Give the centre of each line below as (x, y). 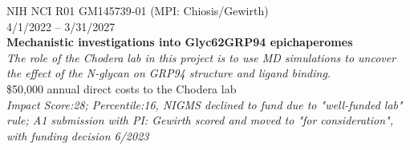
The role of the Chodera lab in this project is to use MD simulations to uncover (201, 57)
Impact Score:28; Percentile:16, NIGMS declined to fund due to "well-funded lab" (205, 104)
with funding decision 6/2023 (78, 135)
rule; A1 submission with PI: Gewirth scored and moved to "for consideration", (200, 120)
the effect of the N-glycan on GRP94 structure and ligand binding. (169, 73)
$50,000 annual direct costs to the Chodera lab (122, 88)
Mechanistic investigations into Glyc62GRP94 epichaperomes (180, 42)
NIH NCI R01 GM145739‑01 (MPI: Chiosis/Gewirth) (138, 10)
